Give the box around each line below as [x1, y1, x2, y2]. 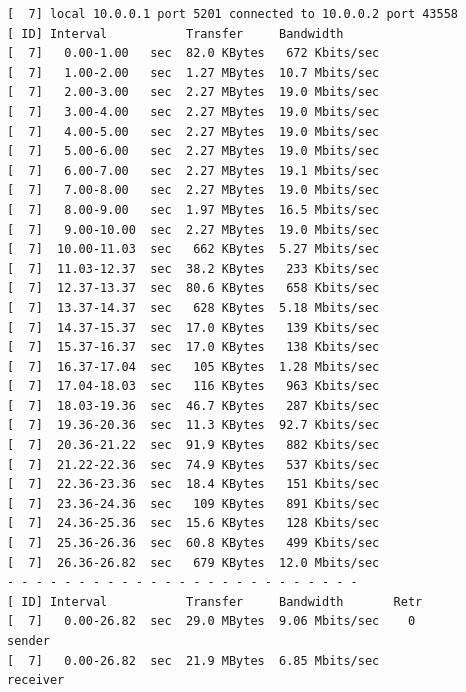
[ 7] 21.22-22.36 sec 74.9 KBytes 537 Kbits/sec [7, 457, 380, 472]
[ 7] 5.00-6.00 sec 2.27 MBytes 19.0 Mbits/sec [7, 144, 380, 159]
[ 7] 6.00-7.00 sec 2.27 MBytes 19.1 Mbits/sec [7, 163, 380, 178]
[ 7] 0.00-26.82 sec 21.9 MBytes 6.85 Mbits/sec [7, 653, 380, 668]
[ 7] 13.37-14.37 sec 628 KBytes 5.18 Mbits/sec [7, 300, 380, 315]
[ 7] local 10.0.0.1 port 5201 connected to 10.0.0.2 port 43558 [7, 7, 459, 21]
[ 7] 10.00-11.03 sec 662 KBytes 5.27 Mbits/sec [7, 242, 380, 257]
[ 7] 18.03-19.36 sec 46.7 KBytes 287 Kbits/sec [7, 398, 380, 413]
